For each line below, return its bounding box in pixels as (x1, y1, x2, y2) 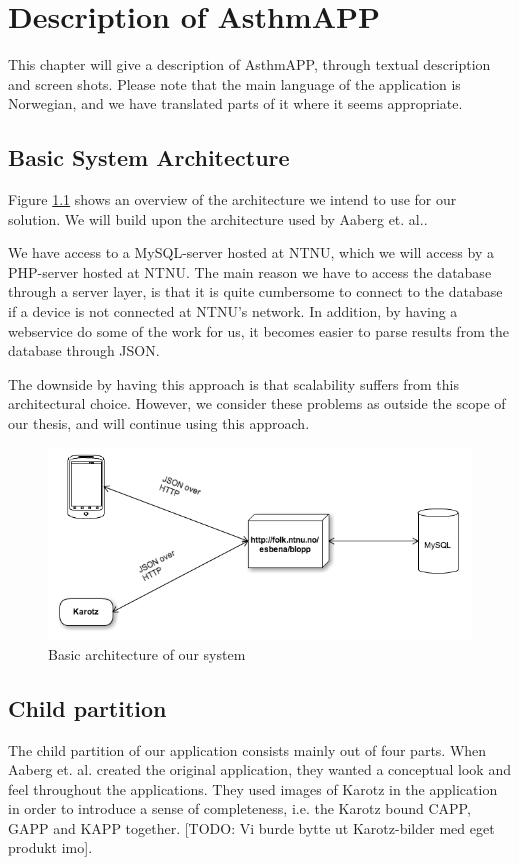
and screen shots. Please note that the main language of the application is (8, 73, 461, 94)
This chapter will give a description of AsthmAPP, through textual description (8, 54, 491, 75)
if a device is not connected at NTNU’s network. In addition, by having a (8, 301, 458, 322)
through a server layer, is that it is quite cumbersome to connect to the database (8, 281, 503, 302)
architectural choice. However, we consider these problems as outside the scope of (8, 393, 506, 414)
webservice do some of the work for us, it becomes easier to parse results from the (8, 320, 509, 341)
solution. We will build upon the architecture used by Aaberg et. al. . (8, 208, 428, 229)
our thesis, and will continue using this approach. (8, 413, 310, 434)
